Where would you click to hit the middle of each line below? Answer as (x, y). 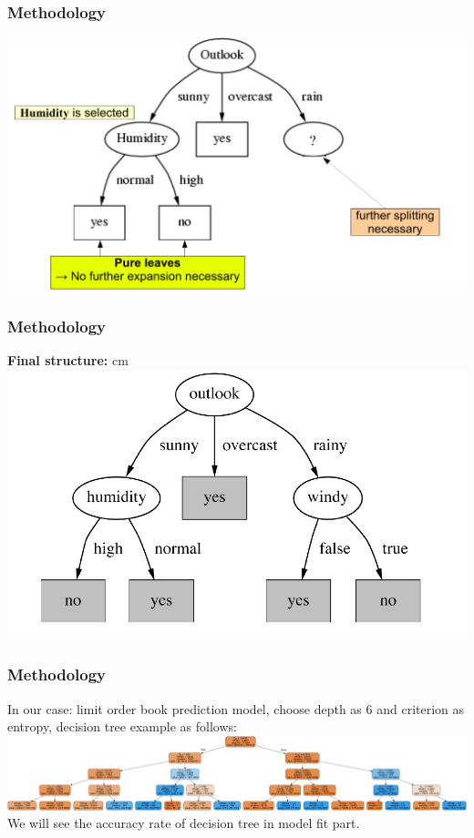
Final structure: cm (68, 360)
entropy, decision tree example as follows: (122, 726)
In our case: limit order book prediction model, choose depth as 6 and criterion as (236, 708)
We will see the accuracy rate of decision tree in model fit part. (184, 823)
